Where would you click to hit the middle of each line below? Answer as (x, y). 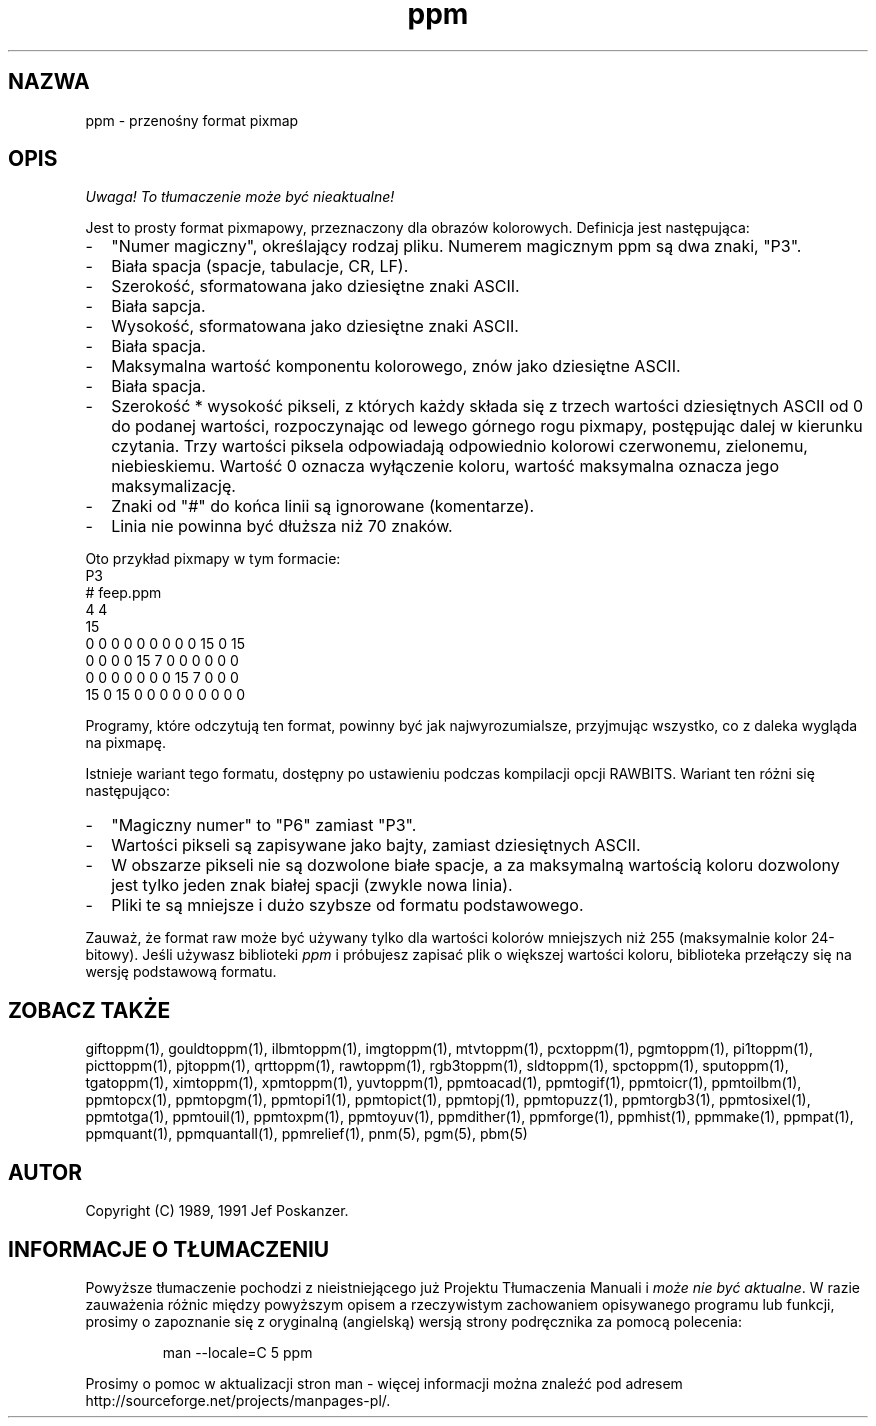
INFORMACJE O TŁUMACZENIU (169, 1249)
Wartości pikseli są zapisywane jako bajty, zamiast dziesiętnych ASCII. (376, 845)
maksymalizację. (173, 486)
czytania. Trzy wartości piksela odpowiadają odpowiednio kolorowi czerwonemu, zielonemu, (459, 446)
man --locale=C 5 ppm (237, 1352)
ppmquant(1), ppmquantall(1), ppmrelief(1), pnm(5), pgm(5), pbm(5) (306, 1134)
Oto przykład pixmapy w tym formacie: (213, 559)
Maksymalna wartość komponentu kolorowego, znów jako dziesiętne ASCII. (396, 366)
